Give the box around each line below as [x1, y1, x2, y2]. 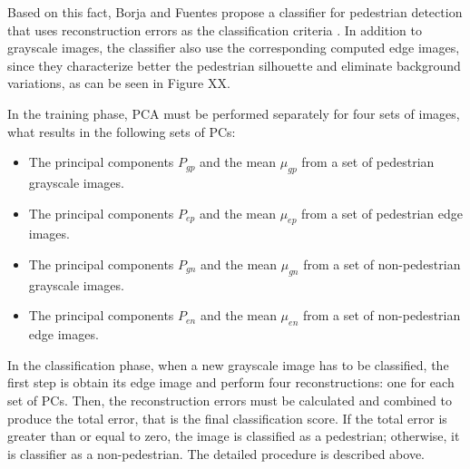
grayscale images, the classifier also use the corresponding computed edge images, [7, 38, 460, 57]
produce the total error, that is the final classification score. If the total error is [7, 408, 447, 427]
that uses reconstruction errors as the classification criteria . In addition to [7, 20, 422, 39]
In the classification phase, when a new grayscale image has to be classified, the [7, 355, 449, 374]
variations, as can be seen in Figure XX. [7, 73, 230, 93]
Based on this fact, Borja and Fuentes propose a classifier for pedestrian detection [7, 3, 463, 21]
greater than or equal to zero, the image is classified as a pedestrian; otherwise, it [7, 426, 460, 445]
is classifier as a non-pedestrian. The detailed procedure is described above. [7, 444, 425, 463]
